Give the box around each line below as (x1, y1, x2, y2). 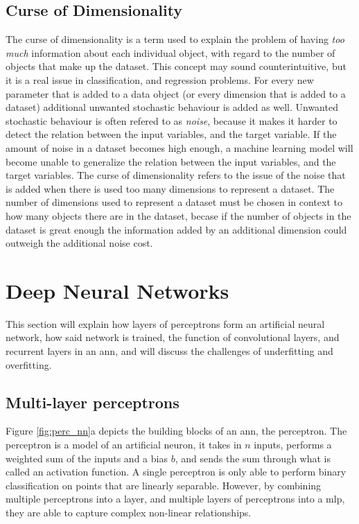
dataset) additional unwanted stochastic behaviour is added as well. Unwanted (6, 100, 338, 114)
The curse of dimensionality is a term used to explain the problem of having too (6, 32, 344, 46)
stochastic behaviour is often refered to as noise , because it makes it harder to (6, 113, 338, 128)
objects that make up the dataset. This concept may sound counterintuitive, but (6, 59, 347, 73)
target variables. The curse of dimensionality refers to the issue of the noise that (6, 168, 346, 182)
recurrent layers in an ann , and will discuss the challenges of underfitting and (6, 344, 333, 358)
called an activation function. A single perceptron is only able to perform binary (6, 464, 347, 479)
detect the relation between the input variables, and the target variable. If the (6, 127, 337, 141)
